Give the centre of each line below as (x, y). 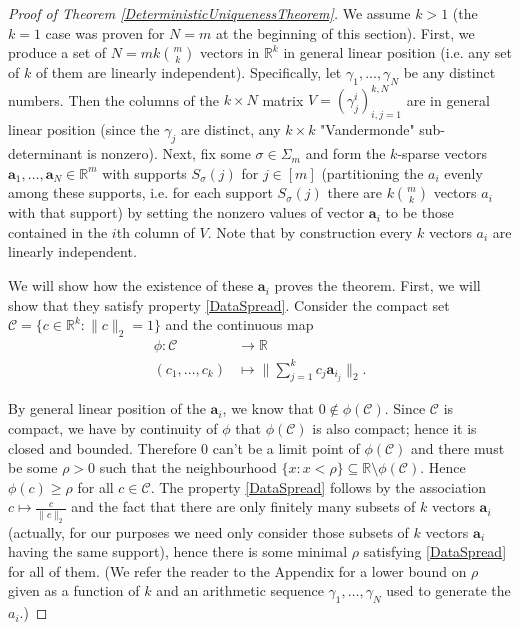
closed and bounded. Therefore (102, 447)
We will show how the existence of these (131, 285)
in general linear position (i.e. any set (397, 52)
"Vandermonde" (367, 129)
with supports (144, 172)
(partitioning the (372, 172)
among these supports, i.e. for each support (140, 192)
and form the (345, 153)
